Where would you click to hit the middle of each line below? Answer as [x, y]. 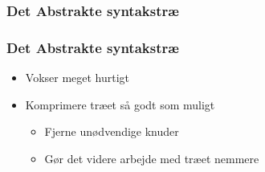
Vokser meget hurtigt [77, 78]
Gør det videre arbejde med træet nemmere [152, 158]
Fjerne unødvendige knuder [112, 131]
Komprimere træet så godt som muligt [120, 104]
